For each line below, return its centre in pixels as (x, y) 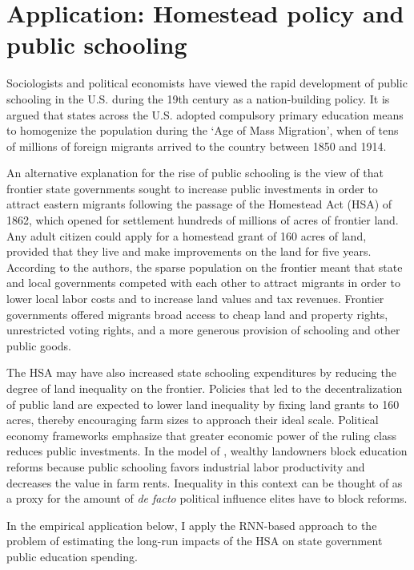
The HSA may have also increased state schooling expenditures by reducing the (201, 372)
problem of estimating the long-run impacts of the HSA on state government (195, 541)
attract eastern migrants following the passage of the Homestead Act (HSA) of (199, 204)
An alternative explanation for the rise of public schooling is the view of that (195, 173)
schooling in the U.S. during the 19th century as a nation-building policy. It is (198, 98)
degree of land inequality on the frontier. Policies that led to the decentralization (205, 388)
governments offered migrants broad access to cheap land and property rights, (197, 314)
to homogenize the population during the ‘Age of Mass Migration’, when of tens (203, 130)
